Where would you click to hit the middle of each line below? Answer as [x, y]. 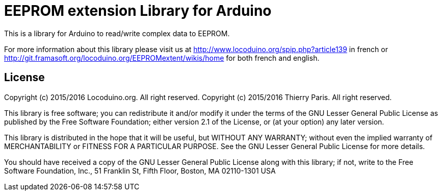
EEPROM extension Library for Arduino [138, 11]
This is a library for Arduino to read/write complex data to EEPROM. [117, 33]
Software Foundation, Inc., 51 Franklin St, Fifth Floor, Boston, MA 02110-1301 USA [140, 170]
